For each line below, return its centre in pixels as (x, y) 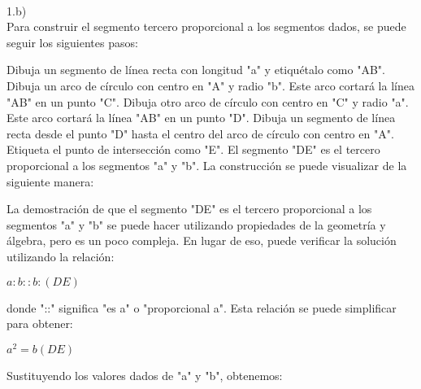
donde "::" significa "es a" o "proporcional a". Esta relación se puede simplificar (202, 307)
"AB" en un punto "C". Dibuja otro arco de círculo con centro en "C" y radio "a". (208, 101)
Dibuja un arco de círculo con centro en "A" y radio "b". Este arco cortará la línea (210, 85)
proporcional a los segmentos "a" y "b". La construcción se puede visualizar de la (207, 165)
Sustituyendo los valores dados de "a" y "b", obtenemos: (145, 375)
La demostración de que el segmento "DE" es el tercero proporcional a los (189, 209)
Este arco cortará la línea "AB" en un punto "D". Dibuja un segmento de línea (201, 118)
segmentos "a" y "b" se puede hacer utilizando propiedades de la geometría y (196, 224)
